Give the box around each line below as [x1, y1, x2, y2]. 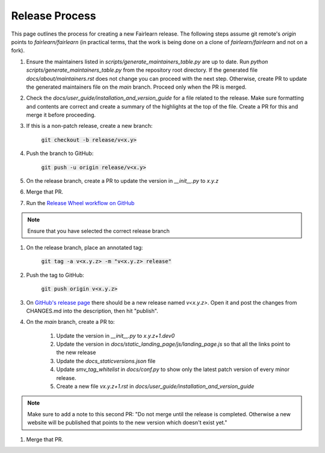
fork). [11, 47, 25, 54]
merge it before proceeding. [26, 112, 96, 119]
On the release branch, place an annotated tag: [26, 244, 143, 251]
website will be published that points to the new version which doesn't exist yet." [27, 419, 227, 426]
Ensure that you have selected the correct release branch [27, 227, 170, 235]
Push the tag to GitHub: [26, 271, 84, 279]
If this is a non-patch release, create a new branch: [26, 122, 153, 130]
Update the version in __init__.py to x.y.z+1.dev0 [56, 332, 175, 339]
